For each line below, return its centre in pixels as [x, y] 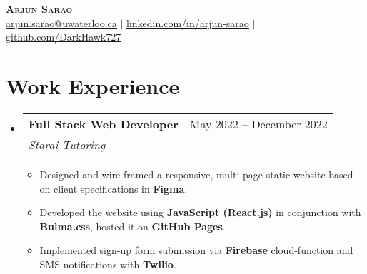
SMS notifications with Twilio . [108, 264]
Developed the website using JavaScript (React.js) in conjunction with [200, 212]
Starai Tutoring [67, 144]
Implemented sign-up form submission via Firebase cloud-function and [196, 250]
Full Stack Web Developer [103, 123]
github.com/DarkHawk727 [64, 37]
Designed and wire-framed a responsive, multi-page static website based [196, 174]
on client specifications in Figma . [114, 188]
